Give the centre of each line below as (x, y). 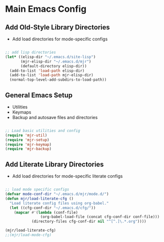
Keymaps (22, 112)
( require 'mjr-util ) (26, 135)
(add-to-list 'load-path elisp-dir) (47, 71)
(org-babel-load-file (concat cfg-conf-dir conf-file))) (100, 217)
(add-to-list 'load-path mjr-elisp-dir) (51, 75)
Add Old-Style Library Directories (57, 27)
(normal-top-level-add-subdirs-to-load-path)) (58, 80)
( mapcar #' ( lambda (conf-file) (46, 212)
